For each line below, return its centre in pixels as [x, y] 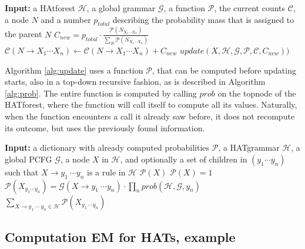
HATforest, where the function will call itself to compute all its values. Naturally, [151, 104]
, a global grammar [121, 8]
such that [22, 172]
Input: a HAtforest [40, 8]
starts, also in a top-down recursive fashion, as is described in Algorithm [135, 82]
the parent [24, 34]
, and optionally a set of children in [184, 159]
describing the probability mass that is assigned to [203, 19]
